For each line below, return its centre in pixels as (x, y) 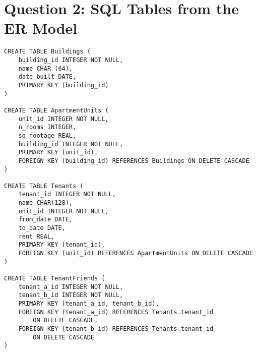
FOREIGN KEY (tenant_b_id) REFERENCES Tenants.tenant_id (116, 329)
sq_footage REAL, (47, 135)
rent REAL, (37, 236)
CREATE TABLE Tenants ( (44, 186)
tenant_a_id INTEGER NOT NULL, (71, 287)
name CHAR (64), (46, 68)
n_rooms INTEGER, (47, 127)
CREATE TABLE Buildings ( (47, 52)
